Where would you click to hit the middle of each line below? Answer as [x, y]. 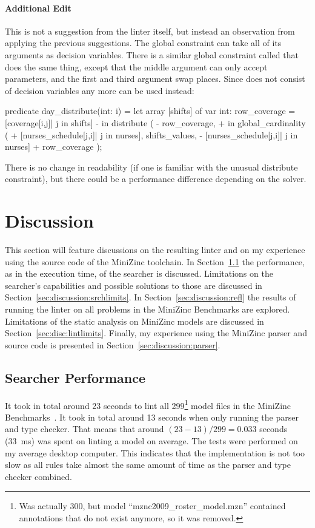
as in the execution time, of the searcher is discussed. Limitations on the [139, 273]
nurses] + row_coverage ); [54, 147]
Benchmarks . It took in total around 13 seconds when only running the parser [152, 417]
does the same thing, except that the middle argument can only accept [136, 66]
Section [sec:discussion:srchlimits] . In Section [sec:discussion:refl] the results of [151, 297]
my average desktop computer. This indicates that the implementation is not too [155, 452]
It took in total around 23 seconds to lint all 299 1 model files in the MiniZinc [148, 404]
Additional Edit [38, 8]
